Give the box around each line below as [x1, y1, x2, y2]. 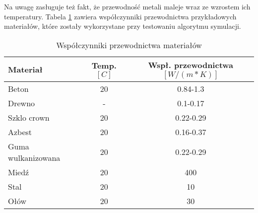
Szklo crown [8, 111, 50, 123]
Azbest [8, 126, 32, 138]
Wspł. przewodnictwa [148, 59, 234, 71]
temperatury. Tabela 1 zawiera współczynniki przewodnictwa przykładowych [4, 11, 237, 21]
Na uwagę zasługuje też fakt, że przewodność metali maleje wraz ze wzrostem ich [4, 1, 251, 11]
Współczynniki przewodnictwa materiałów [56, 39, 202, 51]
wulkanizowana [8, 151, 61, 163]
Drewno [8, 97, 35, 109]
